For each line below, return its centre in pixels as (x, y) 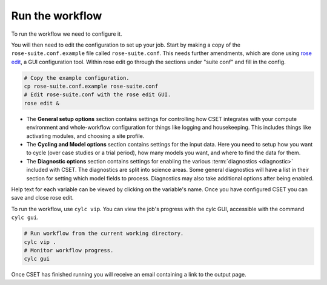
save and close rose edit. (42, 198)
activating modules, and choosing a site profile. (85, 136)
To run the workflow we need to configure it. (67, 34)
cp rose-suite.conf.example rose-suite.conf (91, 87)
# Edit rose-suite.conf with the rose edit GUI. (97, 95)
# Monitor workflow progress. (69, 250)
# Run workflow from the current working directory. (104, 234)
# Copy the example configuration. (77, 78)
